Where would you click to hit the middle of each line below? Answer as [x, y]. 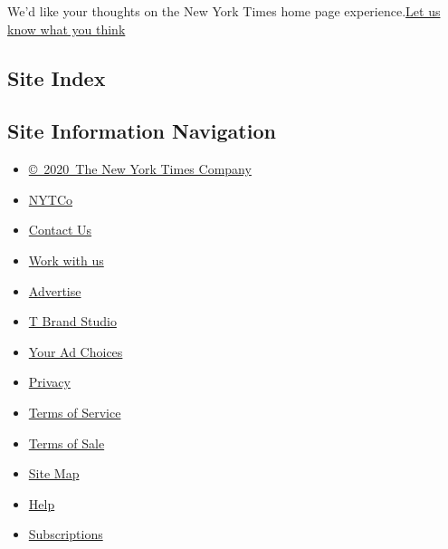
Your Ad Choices [76, 351]
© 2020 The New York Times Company [140, 169]
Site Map [54, 473]
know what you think [67, 29]
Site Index [57, 77]
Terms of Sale [67, 443]
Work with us [66, 260]
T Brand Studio [72, 321]
